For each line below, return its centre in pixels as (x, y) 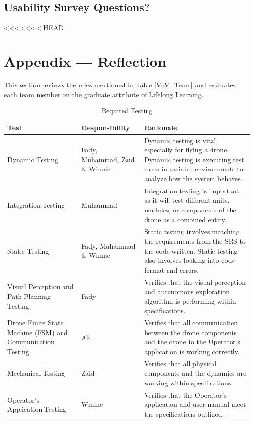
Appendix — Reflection (85, 61)
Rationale (161, 127)
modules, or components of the (190, 209)
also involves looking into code (190, 260)
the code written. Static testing (191, 250)
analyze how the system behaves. (193, 178)
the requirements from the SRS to (195, 241)
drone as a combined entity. (185, 219)
